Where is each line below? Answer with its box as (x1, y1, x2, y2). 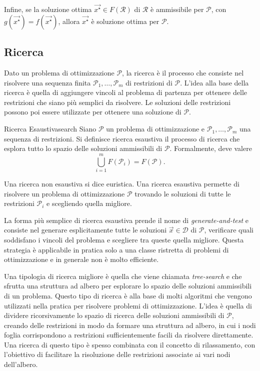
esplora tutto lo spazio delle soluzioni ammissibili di (4, 143, 162, 153)
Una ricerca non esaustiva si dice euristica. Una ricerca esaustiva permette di (4, 178, 239, 188)
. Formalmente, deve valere (169, 143, 252, 153)
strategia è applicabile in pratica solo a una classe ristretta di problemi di (4, 244, 229, 254)
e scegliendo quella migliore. (46, 198, 132, 208)
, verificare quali (204, 224, 253, 235)
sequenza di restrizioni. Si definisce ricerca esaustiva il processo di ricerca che (4, 133, 240, 143)
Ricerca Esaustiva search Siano (4, 123, 96, 134)
